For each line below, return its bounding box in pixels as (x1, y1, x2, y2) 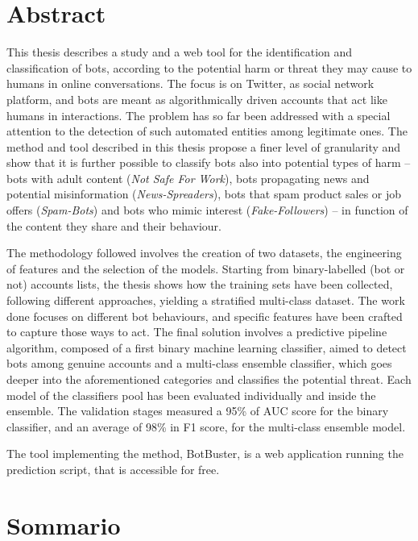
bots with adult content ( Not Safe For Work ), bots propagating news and (6, 169, 370, 186)
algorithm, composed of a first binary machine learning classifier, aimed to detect (6, 339, 407, 356)
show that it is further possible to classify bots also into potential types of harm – (6, 154, 411, 171)
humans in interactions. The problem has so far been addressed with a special (6, 106, 391, 123)
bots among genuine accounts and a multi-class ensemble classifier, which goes (6, 355, 392, 372)
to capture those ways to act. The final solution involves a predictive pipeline (6, 323, 387, 340)
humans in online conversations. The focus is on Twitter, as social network (6, 75, 375, 92)
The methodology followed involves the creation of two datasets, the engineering (6, 244, 402, 261)
